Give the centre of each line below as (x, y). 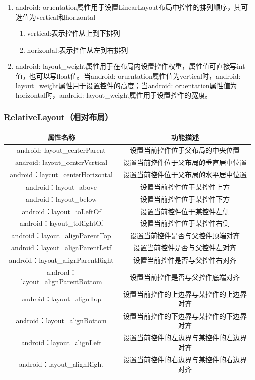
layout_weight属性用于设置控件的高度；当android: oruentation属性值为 (126, 85)
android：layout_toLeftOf (61, 211)
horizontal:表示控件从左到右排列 (77, 49)
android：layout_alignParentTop (61, 235)
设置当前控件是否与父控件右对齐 (185, 259)
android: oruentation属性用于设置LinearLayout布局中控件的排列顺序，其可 (132, 7)
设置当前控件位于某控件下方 (185, 199)
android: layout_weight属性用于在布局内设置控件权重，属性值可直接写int (130, 66)
